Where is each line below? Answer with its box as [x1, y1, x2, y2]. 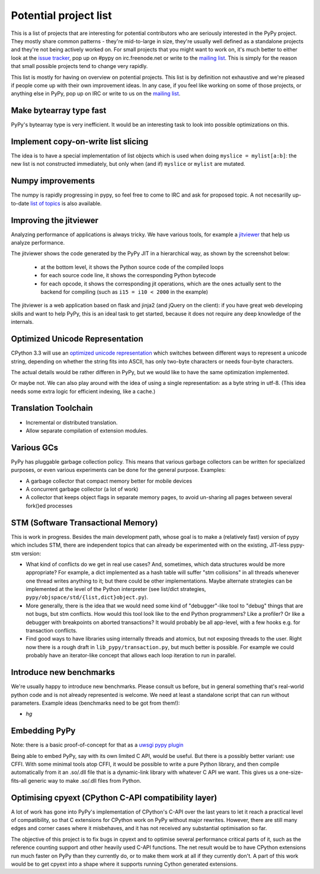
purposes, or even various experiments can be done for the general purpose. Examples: [11, 467, 226, 474]
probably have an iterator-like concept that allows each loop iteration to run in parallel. [25, 652, 236, 659]
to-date [11, 200, 30, 207]
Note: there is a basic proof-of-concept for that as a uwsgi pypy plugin [11, 741, 184, 748]
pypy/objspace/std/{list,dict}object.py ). [25, 594, 148, 601]
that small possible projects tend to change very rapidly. [11, 63, 148, 70]
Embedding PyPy [11, 726, 76, 736]
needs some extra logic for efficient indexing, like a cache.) [11, 388, 156, 395]
